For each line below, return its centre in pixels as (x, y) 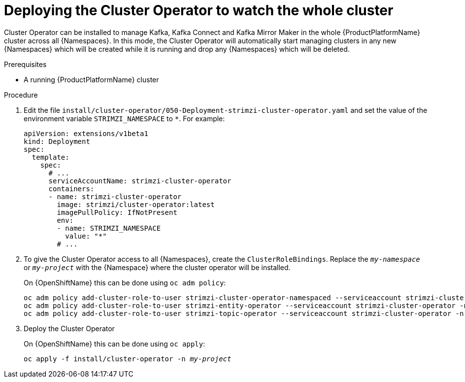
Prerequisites (25, 64)
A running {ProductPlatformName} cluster (91, 79)
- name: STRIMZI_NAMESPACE (109, 228)
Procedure (21, 95)
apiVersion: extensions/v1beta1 (86, 133)
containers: (71, 189)
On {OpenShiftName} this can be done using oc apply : (115, 344)
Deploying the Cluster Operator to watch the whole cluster (199, 10)
